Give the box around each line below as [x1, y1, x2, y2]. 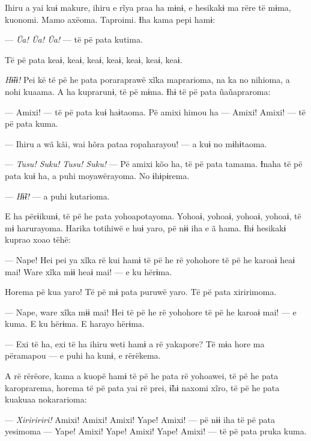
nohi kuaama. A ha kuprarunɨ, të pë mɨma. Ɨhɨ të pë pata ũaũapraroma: [5, 85, 271, 97]
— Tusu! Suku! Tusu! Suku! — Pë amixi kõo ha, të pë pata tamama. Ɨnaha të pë [5, 157, 303, 170]
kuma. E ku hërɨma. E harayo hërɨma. [5, 317, 145, 330]
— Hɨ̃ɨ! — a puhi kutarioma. [5, 189, 110, 202]
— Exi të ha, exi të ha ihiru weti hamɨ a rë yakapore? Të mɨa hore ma [5, 337, 265, 350]
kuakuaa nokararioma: [5, 393, 87, 406]
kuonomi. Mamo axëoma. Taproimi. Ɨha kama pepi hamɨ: [5, 13, 216, 25]
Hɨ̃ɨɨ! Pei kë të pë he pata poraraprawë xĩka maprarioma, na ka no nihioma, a [5, 73, 290, 86]
